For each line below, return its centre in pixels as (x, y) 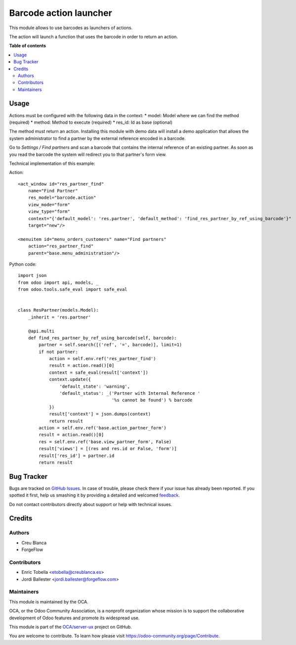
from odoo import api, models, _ (58, 282)
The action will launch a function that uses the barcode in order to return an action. (93, 37)
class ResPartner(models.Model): (58, 310)
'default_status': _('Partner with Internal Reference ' (130, 393)
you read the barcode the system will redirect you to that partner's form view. (88, 154)
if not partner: (58, 352)
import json (32, 276)
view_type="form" (49, 212)
